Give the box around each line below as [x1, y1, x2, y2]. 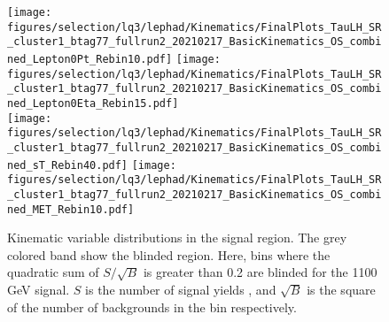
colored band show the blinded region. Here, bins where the [7, 245, 331, 264]
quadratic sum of [7, 263, 99, 281]
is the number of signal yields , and [85, 280, 276, 298]
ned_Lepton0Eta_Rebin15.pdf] [7, 96, 179, 110]
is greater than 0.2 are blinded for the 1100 [143, 263, 377, 281]
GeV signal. [7, 280, 70, 298]
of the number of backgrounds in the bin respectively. [7, 297, 297, 316]
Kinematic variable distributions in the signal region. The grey [7, 228, 347, 247]
